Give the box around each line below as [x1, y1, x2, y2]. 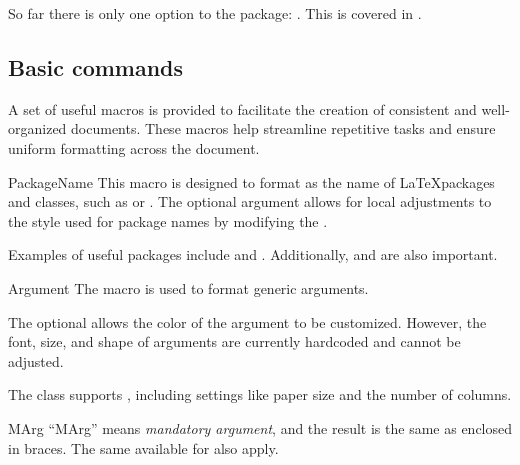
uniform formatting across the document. [8, 137, 260, 158]
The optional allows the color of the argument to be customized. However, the [8, 311, 487, 332]
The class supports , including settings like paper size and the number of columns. [8, 384, 512, 405]
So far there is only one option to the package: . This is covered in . [8, 3, 422, 23]
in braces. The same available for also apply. [8, 437, 279, 458]
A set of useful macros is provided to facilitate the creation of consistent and [8, 98, 477, 119]
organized [8, 118, 67, 139]
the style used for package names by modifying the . [8, 210, 328, 231]
